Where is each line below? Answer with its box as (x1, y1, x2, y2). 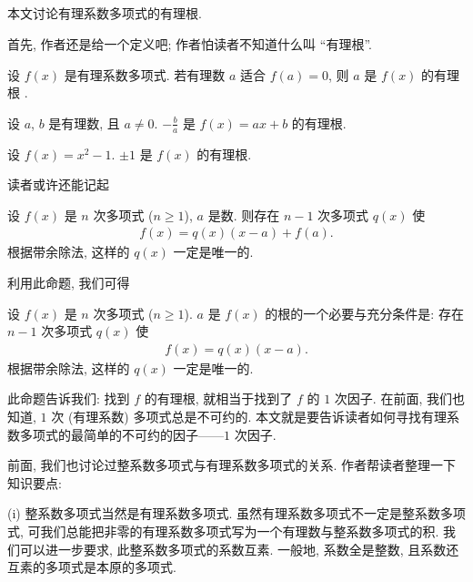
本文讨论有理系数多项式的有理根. (7, 4, 202, 23)
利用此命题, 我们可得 (7, 273, 130, 291)
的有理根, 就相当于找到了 (144, 389, 293, 408)
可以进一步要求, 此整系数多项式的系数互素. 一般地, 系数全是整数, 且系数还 (19, 539, 459, 558)
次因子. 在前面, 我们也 (334, 389, 465, 408)
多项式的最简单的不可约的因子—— (19, 424, 224, 444)
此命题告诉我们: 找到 (7, 389, 130, 408)
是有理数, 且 (48, 113, 120, 132)
